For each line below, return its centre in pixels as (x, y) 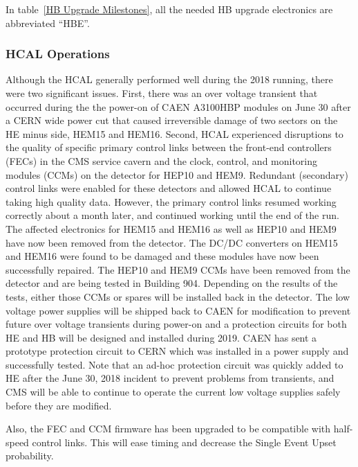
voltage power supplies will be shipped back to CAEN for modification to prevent (178, 310)
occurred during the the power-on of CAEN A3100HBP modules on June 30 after (178, 106)
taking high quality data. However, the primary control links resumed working (171, 201)
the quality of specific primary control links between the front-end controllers (169, 147)
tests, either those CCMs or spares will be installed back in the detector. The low (178, 296)
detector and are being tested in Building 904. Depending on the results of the (172, 283)
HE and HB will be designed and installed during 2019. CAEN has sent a (161, 337)
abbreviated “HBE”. (48, 23)
